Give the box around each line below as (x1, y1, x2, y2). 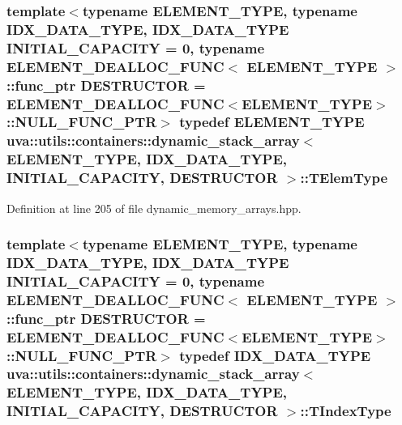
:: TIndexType (300, 401, 391, 421)
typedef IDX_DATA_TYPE (179, 345, 371, 365)
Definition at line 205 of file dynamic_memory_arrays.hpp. (6, 199, 301, 216)
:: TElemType (300, 168, 387, 188)
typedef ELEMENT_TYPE (179, 112, 365, 132)
